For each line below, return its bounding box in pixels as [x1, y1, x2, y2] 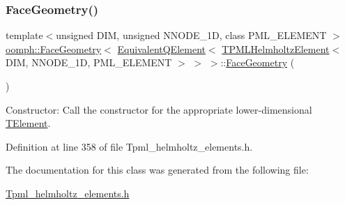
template [6, 28, 43, 43]
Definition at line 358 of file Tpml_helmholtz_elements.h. [6, 139, 253, 153]
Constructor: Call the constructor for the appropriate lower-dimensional [6, 102, 312, 116]
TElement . [6, 116, 51, 130]
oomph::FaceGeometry [6, 41, 102, 56]
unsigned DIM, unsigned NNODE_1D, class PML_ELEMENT [56, 28, 327, 43]
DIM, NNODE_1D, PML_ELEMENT [6, 55, 172, 70]
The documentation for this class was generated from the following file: [6, 162, 309, 177]
